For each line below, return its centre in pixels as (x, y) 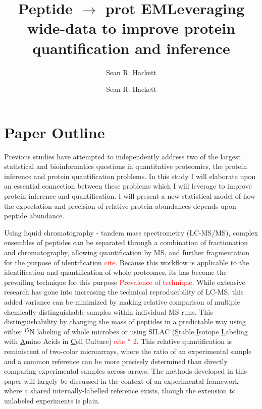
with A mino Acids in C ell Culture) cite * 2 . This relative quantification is (118, 341)
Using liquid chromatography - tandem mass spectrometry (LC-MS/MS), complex (131, 232)
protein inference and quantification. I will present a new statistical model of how (130, 196)
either (13, 331)
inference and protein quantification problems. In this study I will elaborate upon (130, 176)
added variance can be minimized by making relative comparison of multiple (122, 301)
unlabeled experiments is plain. (52, 400)
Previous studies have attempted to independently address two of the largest (122, 156)
